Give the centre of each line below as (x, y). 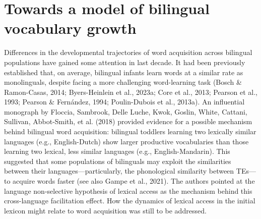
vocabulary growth (70, 28)
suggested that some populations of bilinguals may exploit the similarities (118, 161)
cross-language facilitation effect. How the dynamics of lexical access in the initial (130, 201)
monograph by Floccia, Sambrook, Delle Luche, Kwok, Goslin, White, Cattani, (126, 111)
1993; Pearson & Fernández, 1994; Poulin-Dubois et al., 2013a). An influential (124, 102)
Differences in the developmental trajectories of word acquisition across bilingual (128, 52)
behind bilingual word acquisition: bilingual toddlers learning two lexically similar (130, 131)
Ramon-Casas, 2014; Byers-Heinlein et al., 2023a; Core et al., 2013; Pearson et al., (131, 92)
